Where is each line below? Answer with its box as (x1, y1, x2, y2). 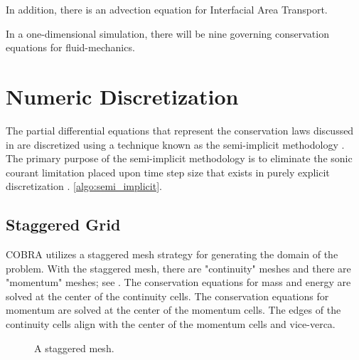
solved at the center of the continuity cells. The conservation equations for (6, 288, 329, 303)
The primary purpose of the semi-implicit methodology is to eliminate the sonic (6, 151, 353, 166)
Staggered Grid (6, 213, 121, 235)
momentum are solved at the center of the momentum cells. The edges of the (6, 302, 341, 317)
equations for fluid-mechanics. (6, 40, 135, 55)
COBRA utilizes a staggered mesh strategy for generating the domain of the (6, 247, 338, 262)
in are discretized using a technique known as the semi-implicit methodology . (6, 137, 345, 152)
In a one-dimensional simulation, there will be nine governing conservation (6, 26, 329, 41)
